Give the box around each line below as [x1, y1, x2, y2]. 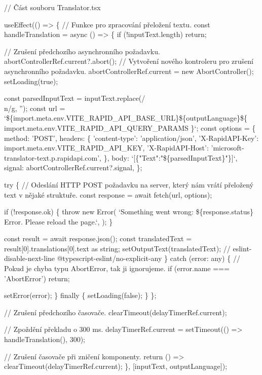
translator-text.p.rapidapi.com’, [4, 152, 101, 163]
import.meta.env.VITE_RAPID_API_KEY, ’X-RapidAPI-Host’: [4, 142, 209, 153]
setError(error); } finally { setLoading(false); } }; [4, 290, 157, 301]
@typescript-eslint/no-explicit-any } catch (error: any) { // [57, 253, 240, 264]
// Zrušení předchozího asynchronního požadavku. [4, 46, 160, 56]
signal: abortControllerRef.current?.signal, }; [4, 162, 142, 173]
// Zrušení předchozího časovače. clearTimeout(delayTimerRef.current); [4, 307, 227, 317]
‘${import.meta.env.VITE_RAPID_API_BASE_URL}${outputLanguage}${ [4, 113, 247, 123]
